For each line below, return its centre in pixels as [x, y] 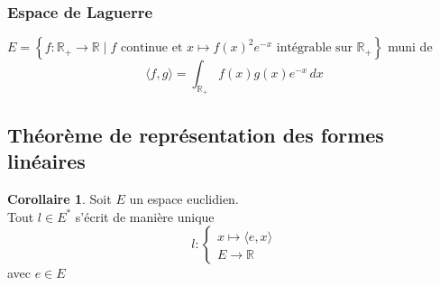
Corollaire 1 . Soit [60, 199]
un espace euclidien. [184, 199]
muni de [410, 46]
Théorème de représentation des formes [196, 134]
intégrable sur [314, 48]
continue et [151, 48]
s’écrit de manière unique [145, 216]
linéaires [46, 161]
